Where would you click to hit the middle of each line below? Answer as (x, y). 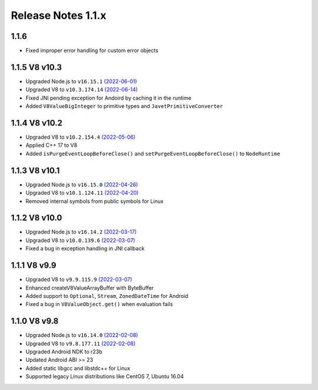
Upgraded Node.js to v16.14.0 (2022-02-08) (82, 335)
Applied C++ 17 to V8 (52, 145)
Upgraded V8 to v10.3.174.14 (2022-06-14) (82, 90)
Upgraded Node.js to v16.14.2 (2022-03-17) (81, 232)
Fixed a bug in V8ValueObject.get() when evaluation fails (99, 304)
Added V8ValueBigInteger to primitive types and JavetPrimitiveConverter (124, 106)
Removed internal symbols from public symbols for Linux (95, 201)
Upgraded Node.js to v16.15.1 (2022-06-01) (82, 81)
